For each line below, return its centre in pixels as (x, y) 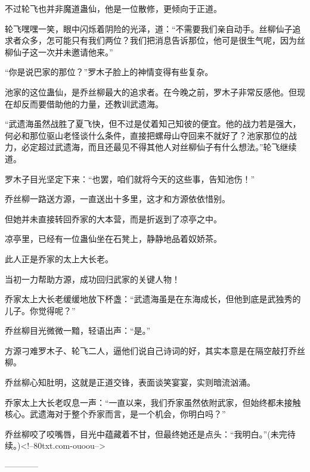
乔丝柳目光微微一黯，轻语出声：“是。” (78, 330)
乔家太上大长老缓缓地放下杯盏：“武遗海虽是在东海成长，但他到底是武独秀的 (153, 299)
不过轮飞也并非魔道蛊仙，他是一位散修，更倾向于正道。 (113, 8)
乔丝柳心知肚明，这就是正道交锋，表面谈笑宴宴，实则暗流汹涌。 (130, 382)
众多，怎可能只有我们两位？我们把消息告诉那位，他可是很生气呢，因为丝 (163, 40)
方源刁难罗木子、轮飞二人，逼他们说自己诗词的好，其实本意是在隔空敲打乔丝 (155, 350)
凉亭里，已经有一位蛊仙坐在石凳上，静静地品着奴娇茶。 (113, 239)
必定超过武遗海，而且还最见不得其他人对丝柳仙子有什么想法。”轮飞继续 (159, 147)
